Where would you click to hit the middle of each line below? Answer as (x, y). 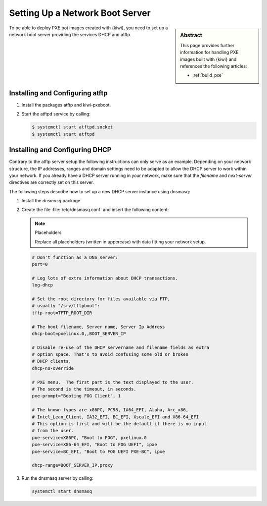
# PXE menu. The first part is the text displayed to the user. (113, 382)
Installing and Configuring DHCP (60, 150)
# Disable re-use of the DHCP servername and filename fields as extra (121, 347)
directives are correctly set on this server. (51, 182)
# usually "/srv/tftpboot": (66, 306)
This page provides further (207, 45)
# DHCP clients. (52, 361)
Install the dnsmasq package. (51, 201)
